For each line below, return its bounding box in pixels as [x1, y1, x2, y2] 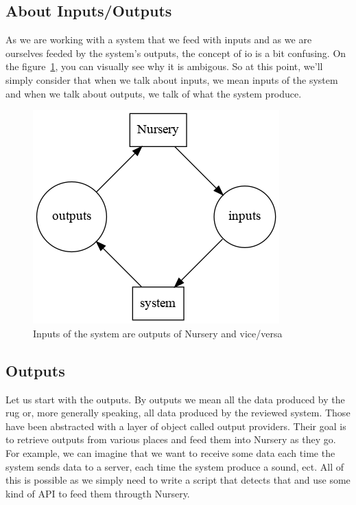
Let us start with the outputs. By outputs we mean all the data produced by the [5, 392, 345, 406]
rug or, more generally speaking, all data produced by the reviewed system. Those [5, 405, 351, 420]
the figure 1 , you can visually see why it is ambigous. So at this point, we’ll [5, 59, 323, 74]
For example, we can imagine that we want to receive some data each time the [5, 445, 335, 460]
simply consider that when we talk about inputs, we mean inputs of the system [5, 72, 338, 87]
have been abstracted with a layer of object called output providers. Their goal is [5, 418, 346, 433]
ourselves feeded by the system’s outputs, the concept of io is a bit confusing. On [5, 45, 346, 60]
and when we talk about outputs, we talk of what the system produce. [5, 86, 302, 100]
